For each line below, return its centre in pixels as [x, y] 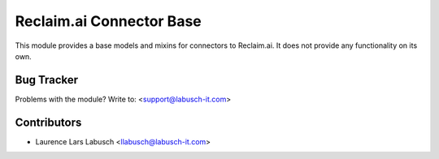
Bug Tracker [47, 80]
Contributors [48, 122]
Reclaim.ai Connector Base [109, 21]
